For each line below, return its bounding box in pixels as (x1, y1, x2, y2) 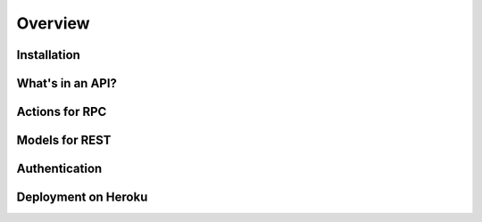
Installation (16, 47, 80, 62)
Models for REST (16, 133, 112, 148)
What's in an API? (16, 76, 118, 91)
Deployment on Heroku (16, 190, 148, 205)
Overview (16, 13, 90, 33)
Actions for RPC (16, 104, 107, 119)
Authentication (16, 161, 103, 177)
